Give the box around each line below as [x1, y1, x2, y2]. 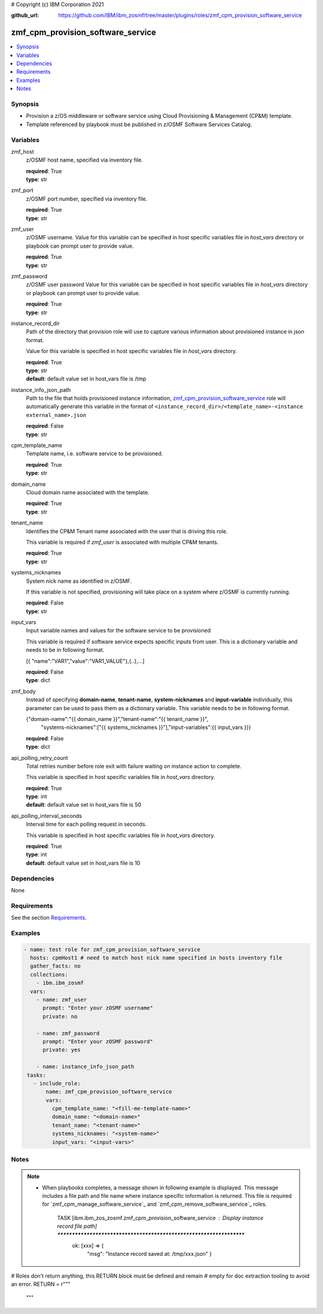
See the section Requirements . [11, 914, 87, 921]
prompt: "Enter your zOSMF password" [42, 1038, 154, 1045]
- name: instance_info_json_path [36, 1063, 135, 1070]
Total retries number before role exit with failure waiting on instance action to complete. [26, 762, 242, 769]
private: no [42, 1013, 78, 1020]
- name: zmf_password [36, 1030, 100, 1036]
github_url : [11, 12, 39, 19]
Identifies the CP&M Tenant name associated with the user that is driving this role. [26, 527, 228, 535]
